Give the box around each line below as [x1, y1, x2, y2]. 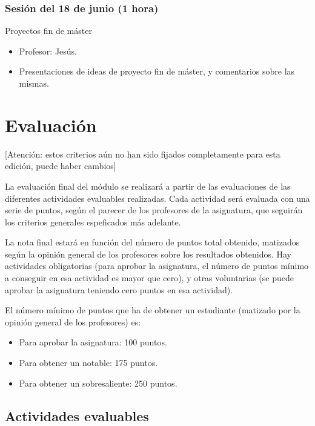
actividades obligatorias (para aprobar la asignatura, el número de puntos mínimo [5, 259, 309, 272]
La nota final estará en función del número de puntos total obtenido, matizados [5, 236, 300, 248]
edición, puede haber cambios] [5, 159, 116, 172]
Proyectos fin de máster [5, 24, 92, 37]
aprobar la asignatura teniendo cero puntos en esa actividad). [5, 283, 233, 296]
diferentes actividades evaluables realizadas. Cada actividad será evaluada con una [5, 191, 310, 204]
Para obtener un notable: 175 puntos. [19, 356, 158, 369]
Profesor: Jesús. [19, 44, 77, 57]
